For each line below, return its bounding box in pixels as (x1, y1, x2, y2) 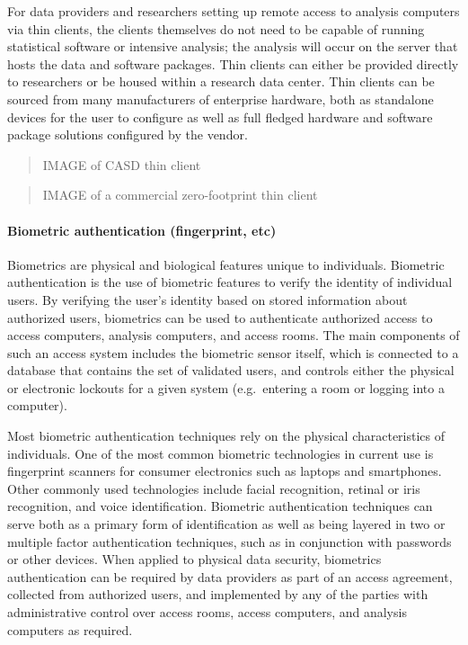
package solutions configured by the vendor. (7, 125, 248, 144)
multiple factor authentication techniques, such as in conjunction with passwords (7, 532, 452, 551)
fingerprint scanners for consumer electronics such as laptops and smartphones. (7, 461, 442, 480)
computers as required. (7, 620, 133, 639)
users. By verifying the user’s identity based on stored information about (7, 290, 408, 309)
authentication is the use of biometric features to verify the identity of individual (7, 273, 453, 291)
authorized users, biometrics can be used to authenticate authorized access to (7, 308, 433, 327)
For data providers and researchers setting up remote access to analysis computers (7, 2, 460, 20)
